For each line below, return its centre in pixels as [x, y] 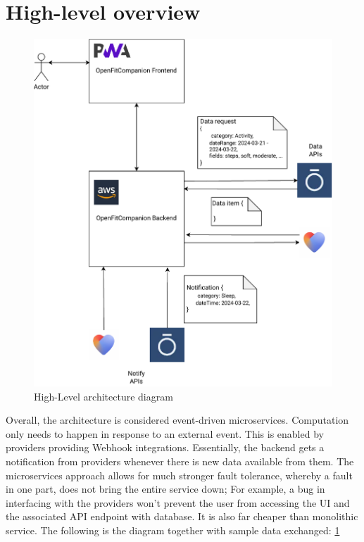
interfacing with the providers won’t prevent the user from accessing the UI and [178, 502]
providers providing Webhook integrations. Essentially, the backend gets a [165, 447]
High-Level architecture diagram [103, 396]
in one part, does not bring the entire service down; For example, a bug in [165, 489]
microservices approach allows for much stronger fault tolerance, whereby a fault [179, 475]
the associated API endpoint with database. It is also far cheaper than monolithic [182, 516]
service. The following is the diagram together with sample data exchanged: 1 [173, 530]
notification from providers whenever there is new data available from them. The [180, 461]
